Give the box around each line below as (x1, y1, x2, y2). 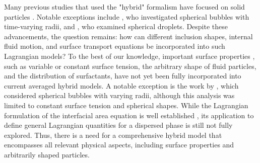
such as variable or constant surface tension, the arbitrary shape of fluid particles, (4, 60, 256, 71)
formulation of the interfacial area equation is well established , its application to (4, 110, 254, 120)
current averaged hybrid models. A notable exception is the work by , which (4, 80, 239, 91)
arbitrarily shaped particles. (4, 149, 90, 159)
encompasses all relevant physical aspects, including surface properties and (4, 139, 234, 150)
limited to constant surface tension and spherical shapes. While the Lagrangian (4, 100, 248, 110)
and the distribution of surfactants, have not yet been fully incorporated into (4, 70, 241, 81)
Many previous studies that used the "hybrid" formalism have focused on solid (4, 2, 245, 12)
